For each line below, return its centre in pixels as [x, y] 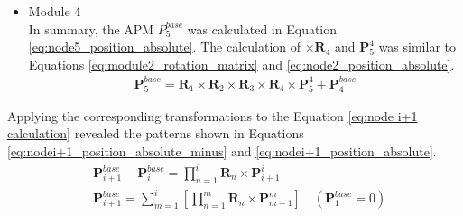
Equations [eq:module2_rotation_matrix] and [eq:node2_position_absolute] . [241, 64]
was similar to [417, 47]
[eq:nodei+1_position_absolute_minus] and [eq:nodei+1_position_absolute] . [222, 150]
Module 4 [55, 11]
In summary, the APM [91, 28]
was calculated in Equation [262, 28]
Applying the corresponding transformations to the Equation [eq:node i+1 [213, 115]
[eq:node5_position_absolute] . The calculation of [165, 47]
